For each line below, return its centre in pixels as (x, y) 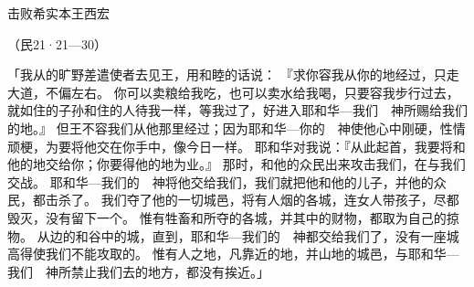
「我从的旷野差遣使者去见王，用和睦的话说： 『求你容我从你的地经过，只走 (233, 74)
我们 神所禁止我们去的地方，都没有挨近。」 (138, 271)
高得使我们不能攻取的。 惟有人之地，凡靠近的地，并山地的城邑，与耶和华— (233, 254)
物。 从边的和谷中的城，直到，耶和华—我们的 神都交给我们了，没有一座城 (233, 235)
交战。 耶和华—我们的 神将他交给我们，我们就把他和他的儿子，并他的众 (227, 181)
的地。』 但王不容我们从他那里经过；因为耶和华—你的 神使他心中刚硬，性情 (237, 128)
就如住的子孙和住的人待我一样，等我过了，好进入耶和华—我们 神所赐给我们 (237, 110)
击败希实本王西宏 (58, 13)
